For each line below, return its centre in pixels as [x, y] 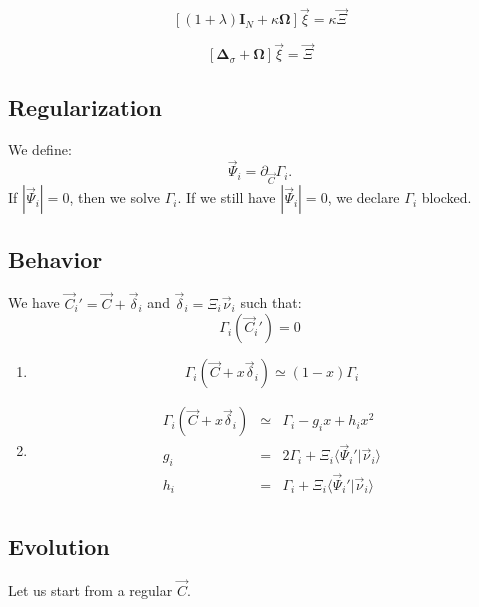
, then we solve [115, 197]
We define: [40, 148]
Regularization [85, 106]
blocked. [446, 197]
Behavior [55, 258]
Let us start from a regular [90, 590]
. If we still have [226, 197]
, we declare [363, 197]
